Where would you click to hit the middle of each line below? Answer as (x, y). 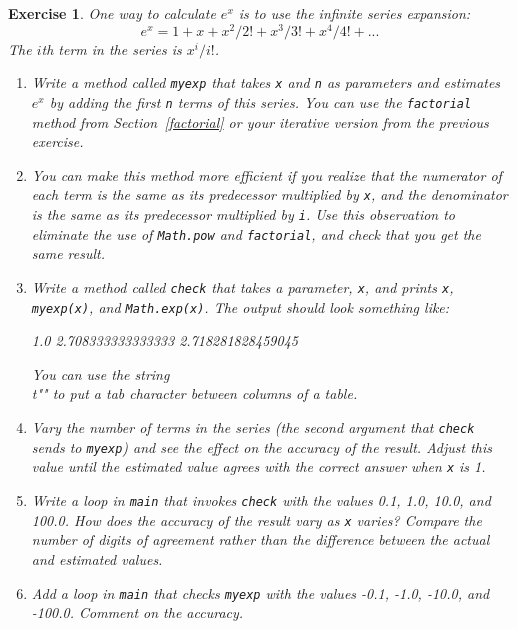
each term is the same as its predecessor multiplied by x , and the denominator (269, 194)
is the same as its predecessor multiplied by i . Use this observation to (243, 214)
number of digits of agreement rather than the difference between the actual (260, 539)
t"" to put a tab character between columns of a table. (194, 393)
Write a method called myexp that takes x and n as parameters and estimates (266, 82)
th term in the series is (111, 48)
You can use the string (100, 373)
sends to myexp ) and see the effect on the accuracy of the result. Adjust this (262, 446)
